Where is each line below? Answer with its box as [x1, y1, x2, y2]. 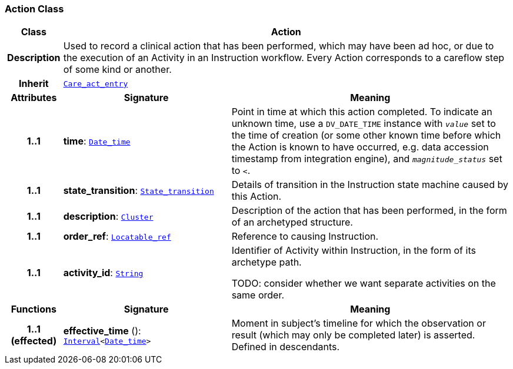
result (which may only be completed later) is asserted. [231, 329, 475, 341]
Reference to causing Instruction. [231, 230, 379, 243]
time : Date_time [63, 135, 131, 147]
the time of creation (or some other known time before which [231, 129, 501, 142]
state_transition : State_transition [63, 184, 214, 197]
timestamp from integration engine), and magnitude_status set [231, 153, 502, 165]
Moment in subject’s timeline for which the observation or [231, 317, 486, 330]
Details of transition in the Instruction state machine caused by [231, 179, 508, 191]
